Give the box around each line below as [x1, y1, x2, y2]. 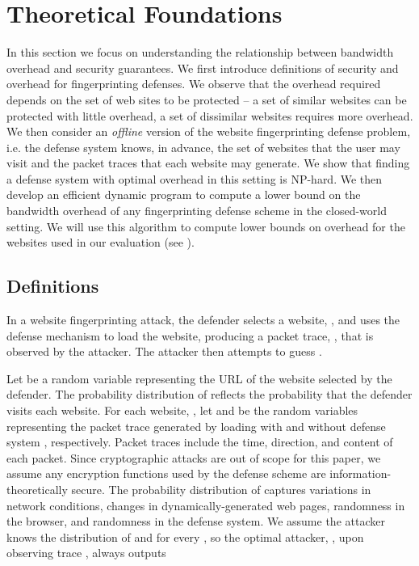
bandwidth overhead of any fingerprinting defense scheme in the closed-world [6, 202, 387, 219]
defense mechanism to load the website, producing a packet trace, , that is [6, 327, 374, 344]
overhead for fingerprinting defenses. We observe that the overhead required [6, 75, 381, 92]
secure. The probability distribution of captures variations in [71, 480, 371, 497]
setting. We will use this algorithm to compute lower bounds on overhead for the [6, 218, 405, 234]
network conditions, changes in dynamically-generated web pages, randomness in [6, 496, 405, 513]
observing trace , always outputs [6, 544, 166, 561]
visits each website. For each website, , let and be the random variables [6, 402, 358, 419]
